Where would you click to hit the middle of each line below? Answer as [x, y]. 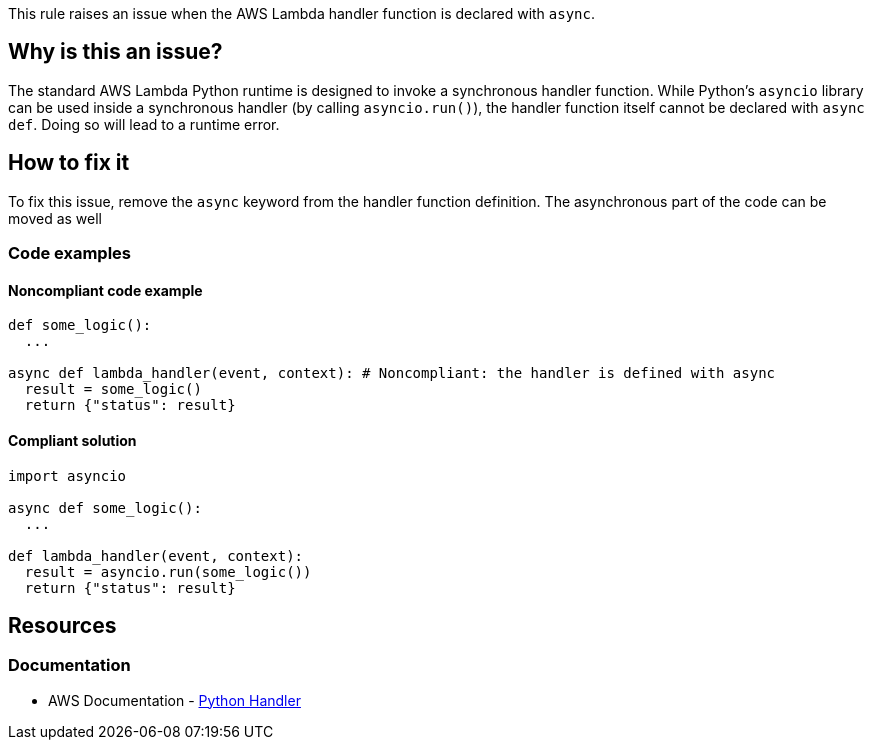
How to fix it [69, 163]
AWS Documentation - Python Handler [174, 700]
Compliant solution [72, 440]
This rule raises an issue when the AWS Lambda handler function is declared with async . [302, 13]
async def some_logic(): [105, 507]
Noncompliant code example [105, 290]
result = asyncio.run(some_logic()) [168, 571]
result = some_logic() [113, 389]
